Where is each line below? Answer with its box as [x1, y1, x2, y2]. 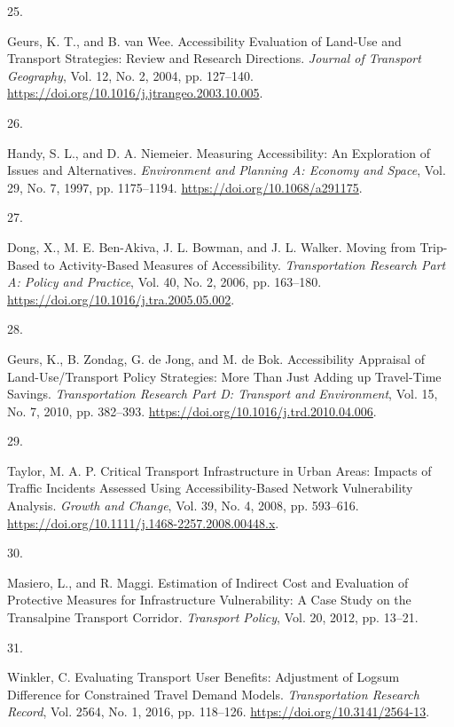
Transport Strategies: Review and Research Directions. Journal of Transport [7, 49, 421, 67]
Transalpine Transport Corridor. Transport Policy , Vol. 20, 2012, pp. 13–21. [7, 608, 419, 627]
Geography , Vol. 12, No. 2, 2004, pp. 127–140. [7, 66, 254, 84]
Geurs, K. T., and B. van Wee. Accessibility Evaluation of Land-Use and [7, 31, 402, 50]
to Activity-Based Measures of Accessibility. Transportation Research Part [43, 255, 446, 273]
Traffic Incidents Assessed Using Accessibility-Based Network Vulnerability [7, 478, 413, 497]
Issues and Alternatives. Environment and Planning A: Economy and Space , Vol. [7, 161, 446, 179]
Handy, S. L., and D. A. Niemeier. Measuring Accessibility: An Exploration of [7, 143, 430, 162]
